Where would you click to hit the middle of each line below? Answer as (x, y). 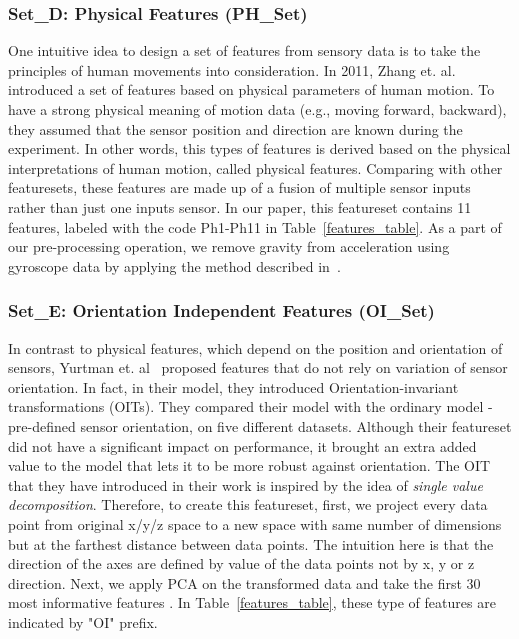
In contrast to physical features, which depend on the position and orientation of (255, 347)
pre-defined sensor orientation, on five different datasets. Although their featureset (260, 425)
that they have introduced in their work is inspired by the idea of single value (245, 484)
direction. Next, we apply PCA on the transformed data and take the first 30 (244, 582)
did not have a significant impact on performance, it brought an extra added (242, 445)
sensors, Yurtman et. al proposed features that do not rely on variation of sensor (258, 367)
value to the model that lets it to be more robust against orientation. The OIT (249, 465)
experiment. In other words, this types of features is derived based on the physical (259, 148)
